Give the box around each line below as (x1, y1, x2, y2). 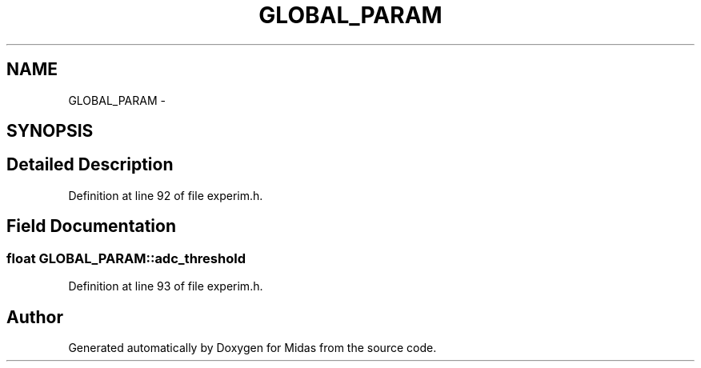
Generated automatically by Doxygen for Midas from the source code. (68, 340, 437, 354)
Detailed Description (6, 154, 174, 175)
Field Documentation (6, 216, 176, 237)
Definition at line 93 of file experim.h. (68, 279, 263, 294)
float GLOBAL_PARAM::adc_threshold (6, 250, 246, 266)
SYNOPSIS (6, 121, 94, 142)
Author (6, 306, 63, 327)
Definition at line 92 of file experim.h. (68, 188, 263, 202)
